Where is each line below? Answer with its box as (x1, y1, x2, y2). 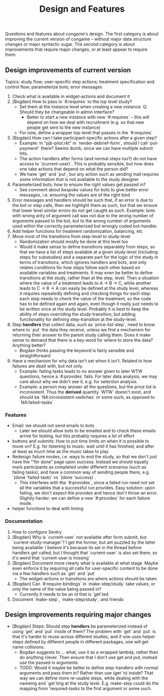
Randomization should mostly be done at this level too (19, 239, 128, 245)
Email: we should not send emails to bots (12, 423, 95, 429)
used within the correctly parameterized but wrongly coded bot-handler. (12, 223, 158, 229)
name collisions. (12, 644, 45, 650)
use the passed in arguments (19, 660, 78, 666)
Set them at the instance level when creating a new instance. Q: (19, 104, 148, 109)
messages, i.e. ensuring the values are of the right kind (19, 192, 130, 198)
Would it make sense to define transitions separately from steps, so (19, 244, 155, 249)
